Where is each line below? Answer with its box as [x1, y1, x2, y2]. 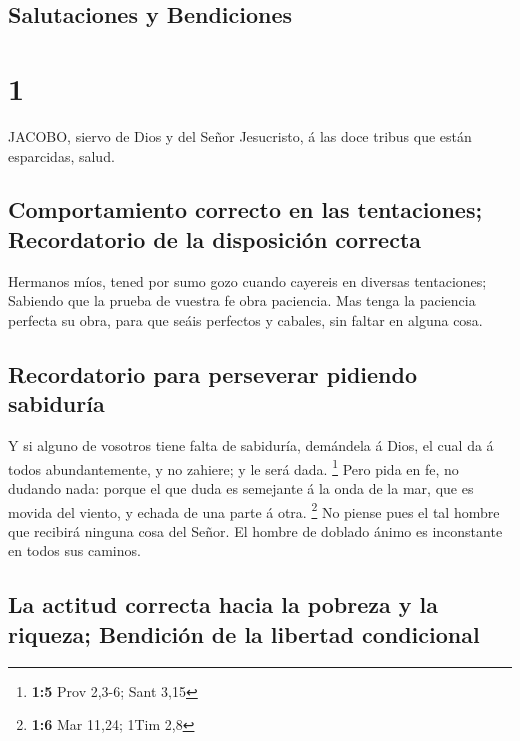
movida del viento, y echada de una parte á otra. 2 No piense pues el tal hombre [8, 498, 500, 522]
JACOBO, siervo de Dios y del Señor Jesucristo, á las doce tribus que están [8, 125, 472, 146]
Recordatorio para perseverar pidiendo [8, 358, 417, 389]
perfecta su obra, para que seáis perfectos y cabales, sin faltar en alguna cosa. [8, 309, 483, 330]
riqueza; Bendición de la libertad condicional [8, 618, 480, 649]
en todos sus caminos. [8, 540, 141, 561]
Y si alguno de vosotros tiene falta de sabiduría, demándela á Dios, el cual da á [8, 435, 494, 456]
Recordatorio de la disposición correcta [8, 223, 422, 254]
